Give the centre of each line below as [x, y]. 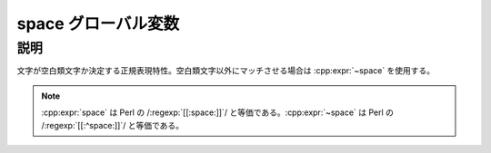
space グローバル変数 [98, 24]
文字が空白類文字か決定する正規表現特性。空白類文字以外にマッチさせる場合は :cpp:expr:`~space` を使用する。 [226, 71]
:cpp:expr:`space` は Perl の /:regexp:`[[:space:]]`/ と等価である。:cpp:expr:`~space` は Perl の [218, 112]
